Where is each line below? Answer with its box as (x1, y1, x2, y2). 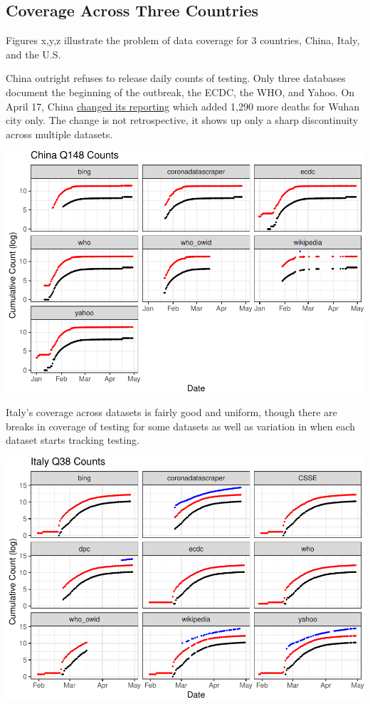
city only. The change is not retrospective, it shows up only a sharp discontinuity (6, 113, 359, 128)
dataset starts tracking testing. (6, 433, 139, 447)
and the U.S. (6, 46, 61, 61)
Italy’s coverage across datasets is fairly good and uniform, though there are (6, 405, 337, 420)
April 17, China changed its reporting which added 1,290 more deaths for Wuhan (6, 98, 360, 113)
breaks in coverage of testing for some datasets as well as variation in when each (6, 418, 356, 433)
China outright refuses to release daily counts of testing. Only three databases (6, 71, 346, 86)
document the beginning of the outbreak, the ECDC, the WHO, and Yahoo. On (6, 84, 355, 99)
